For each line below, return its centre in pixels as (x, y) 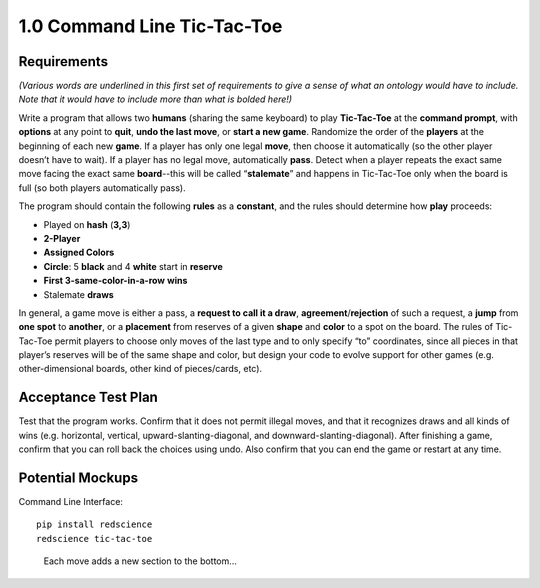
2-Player (62, 238)
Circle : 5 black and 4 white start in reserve (133, 266)
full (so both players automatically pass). (102, 187)
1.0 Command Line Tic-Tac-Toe (150, 26)
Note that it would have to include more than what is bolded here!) (155, 99)
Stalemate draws (78, 294)
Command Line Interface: (71, 502)
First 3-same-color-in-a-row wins (115, 281)
